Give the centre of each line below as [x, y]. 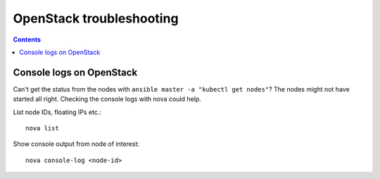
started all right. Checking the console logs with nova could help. [107, 99]
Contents [27, 39]
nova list [42, 128]
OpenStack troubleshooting [96, 18]
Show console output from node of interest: [76, 144]
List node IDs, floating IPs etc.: [57, 112]
